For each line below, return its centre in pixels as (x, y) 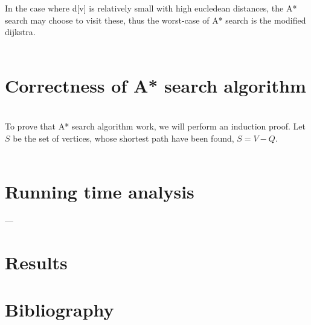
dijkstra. (20, 32)
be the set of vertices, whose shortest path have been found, (123, 138)
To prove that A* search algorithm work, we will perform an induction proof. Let (155, 126)
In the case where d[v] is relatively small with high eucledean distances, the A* (151, 8)
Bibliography (59, 310)
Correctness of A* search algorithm (155, 85)
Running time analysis (100, 192)
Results (36, 262)
